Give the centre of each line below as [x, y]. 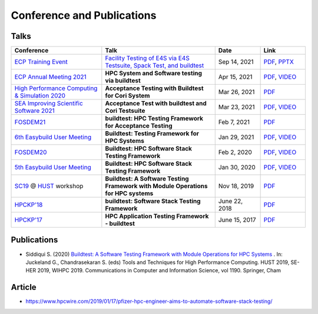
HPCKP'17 [28, 220]
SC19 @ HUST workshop [49, 186]
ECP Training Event [41, 62]
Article [24, 287]
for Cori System [127, 96]
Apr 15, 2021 [235, 77]
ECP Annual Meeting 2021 [50, 77]
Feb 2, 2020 [235, 152]
